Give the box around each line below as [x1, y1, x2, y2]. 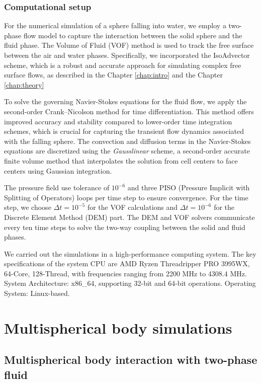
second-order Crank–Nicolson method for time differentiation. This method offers [4, 106, 254, 116]
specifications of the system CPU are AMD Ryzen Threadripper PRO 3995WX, [4, 258, 250, 269]
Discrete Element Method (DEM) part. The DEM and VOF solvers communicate [4, 211, 255, 222]
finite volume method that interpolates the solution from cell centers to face [4, 155, 238, 166]
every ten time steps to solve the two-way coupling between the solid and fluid [4, 221, 245, 232]
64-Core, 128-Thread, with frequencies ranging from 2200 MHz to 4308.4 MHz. [4, 268, 247, 278]
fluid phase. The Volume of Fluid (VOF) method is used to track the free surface [4, 40, 254, 50]
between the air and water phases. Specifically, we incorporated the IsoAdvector [4, 50, 250, 60]
